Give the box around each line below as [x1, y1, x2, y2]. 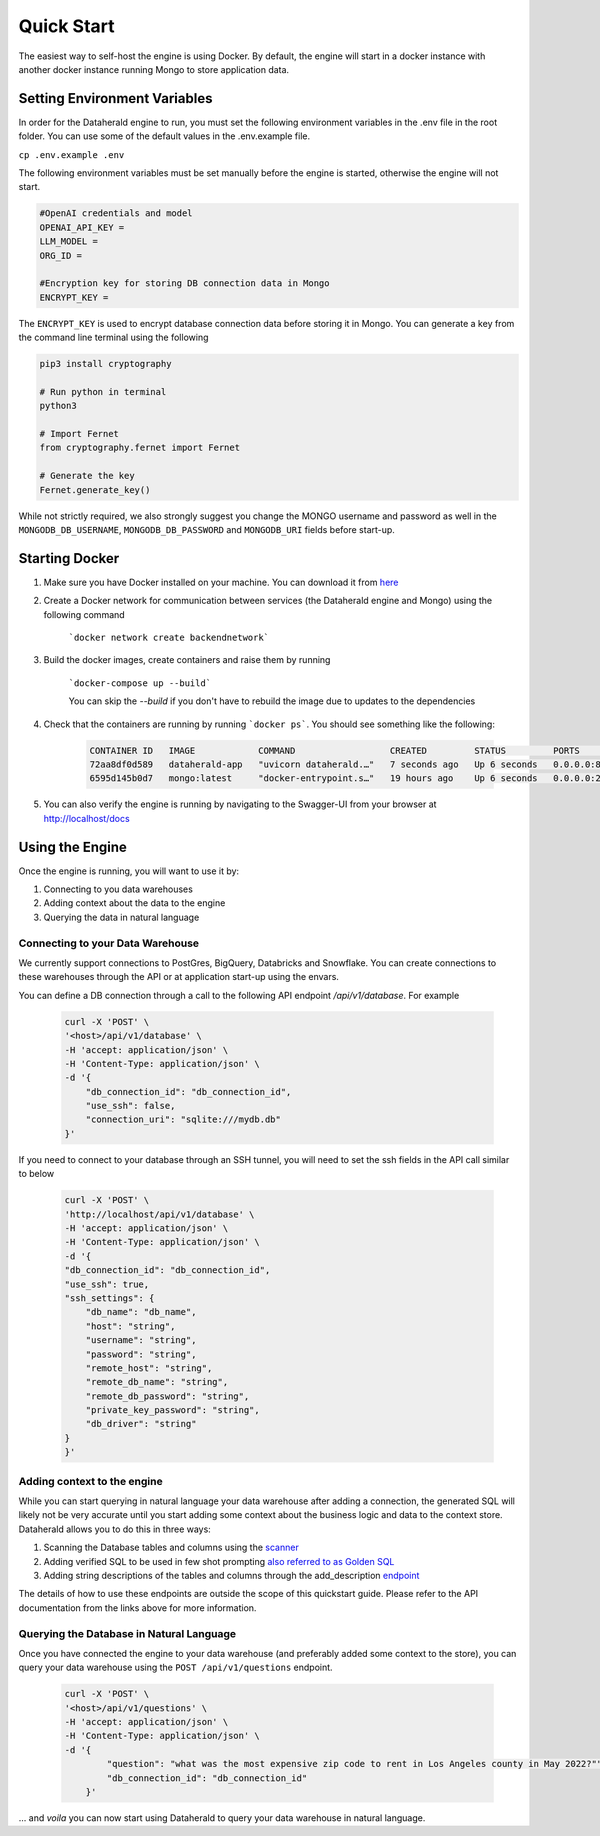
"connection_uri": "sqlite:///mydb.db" [85, 1114, 282, 1125]
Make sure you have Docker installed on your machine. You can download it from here [43, 576, 399, 588]
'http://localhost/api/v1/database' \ [64, 1208, 255, 1220]
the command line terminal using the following [18, 331, 209, 344]
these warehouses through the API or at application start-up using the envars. [18, 971, 340, 983]
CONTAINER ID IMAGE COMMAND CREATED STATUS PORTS [89, 745, 580, 756]
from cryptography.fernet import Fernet [39, 442, 240, 454]
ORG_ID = [39, 250, 83, 261]
